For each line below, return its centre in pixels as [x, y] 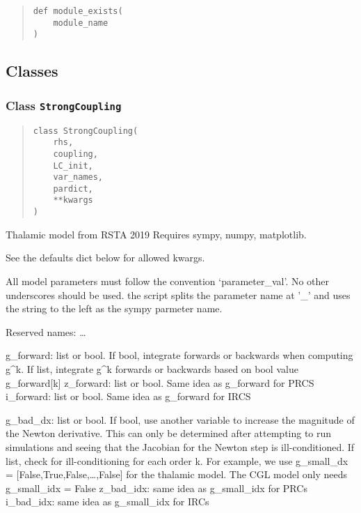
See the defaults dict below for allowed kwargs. [105, 258]
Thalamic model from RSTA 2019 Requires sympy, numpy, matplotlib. [156, 234]
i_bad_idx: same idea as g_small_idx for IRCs [107, 501]
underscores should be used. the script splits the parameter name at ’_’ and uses [178, 294]
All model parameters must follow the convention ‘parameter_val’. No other [168, 281]
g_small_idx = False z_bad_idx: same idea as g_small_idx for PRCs [157, 488]
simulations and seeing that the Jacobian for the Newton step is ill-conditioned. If [180, 446]
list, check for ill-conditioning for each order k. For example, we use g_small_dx [177, 460]
